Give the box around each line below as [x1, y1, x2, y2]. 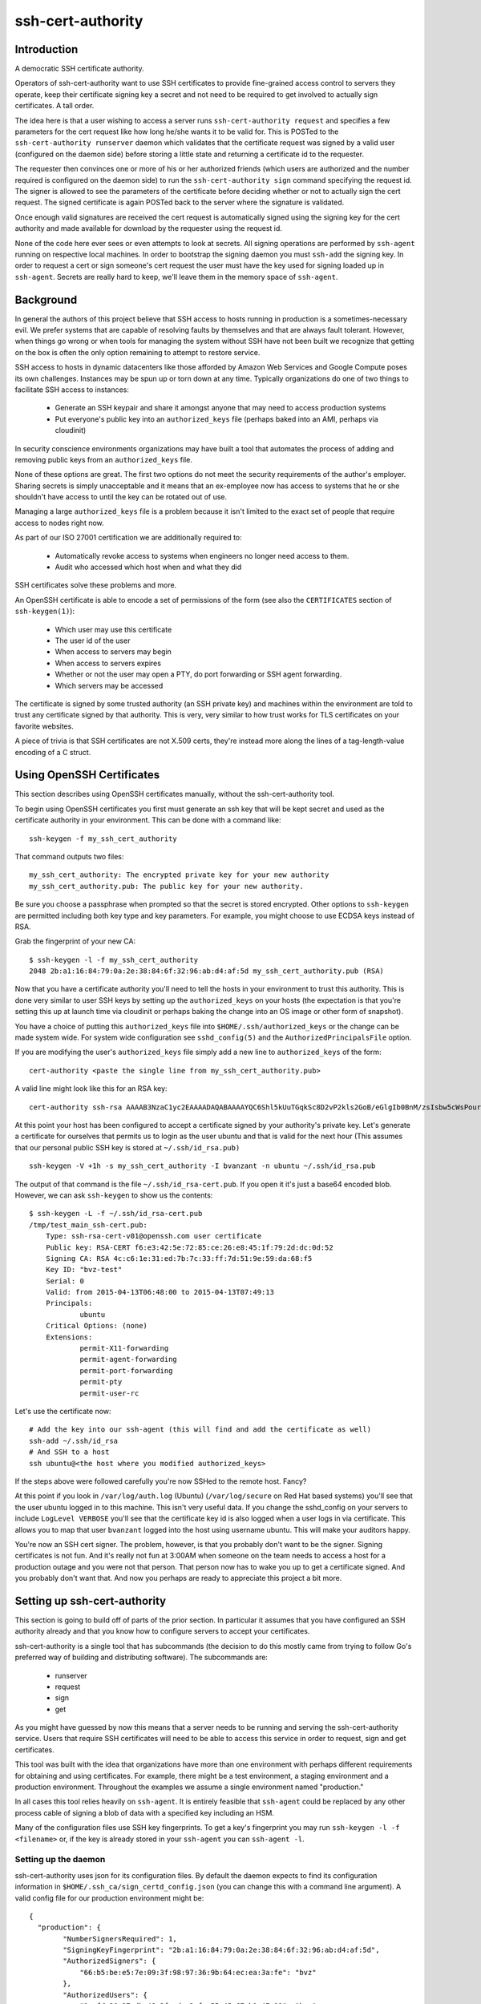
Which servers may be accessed [55, 681, 164, 690]
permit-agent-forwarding [79, 1355, 178, 1364]
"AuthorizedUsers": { [63, 1990, 148, 1999]
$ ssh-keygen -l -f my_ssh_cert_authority [29, 955, 199, 964]
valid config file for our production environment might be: [14, 1893, 204, 1903]
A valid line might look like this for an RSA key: [14, 1084, 168, 1093]
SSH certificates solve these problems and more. [14, 580, 177, 590]
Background [14, 293, 78, 306]
